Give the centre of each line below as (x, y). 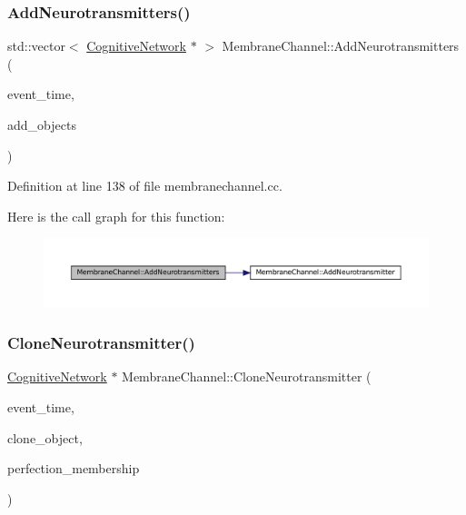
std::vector (36, 46)
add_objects (42, 124)
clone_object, (45, 437)
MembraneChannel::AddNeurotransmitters (341, 46)
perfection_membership (74, 468)
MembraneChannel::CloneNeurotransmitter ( (247, 376)
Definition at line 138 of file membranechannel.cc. (145, 186)
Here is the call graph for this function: (116, 216)
